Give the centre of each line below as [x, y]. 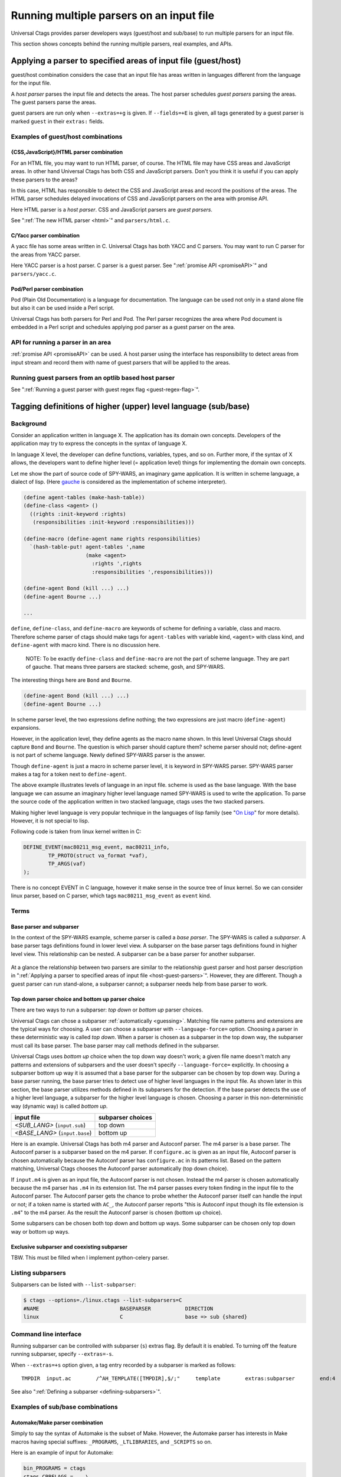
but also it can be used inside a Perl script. [63, 308]
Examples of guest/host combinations [67, 136]
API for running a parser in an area [61, 342]
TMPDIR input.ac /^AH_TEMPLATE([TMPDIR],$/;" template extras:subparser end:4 [178, 1379]
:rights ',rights [117, 564]
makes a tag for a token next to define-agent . [69, 775]
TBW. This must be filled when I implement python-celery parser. [90, 1258]
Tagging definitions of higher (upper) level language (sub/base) [130, 406]
